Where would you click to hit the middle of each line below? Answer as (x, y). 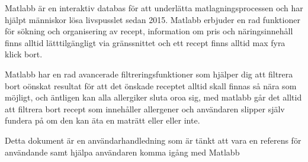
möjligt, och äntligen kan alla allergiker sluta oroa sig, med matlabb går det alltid (153, 97)
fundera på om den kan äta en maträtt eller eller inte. (102, 120)
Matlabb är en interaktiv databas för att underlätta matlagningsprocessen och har (154, 8)
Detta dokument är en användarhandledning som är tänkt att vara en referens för (153, 140)
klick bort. (24, 54)
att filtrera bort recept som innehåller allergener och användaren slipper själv (145, 108)
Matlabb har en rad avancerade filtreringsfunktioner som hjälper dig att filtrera (149, 74)
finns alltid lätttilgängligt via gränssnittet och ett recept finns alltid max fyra (145, 42)
